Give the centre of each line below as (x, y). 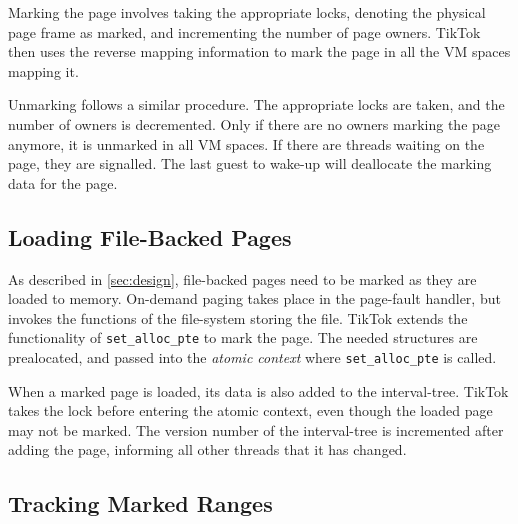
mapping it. (43, 70)
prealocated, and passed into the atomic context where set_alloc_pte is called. (252, 356)
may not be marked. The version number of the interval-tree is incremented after (256, 429)
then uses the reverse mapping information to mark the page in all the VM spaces (259, 51)
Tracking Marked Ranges (140, 503)
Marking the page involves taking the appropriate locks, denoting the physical (247, 12)
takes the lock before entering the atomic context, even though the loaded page (250, 410)
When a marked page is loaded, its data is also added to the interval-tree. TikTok (258, 390)
